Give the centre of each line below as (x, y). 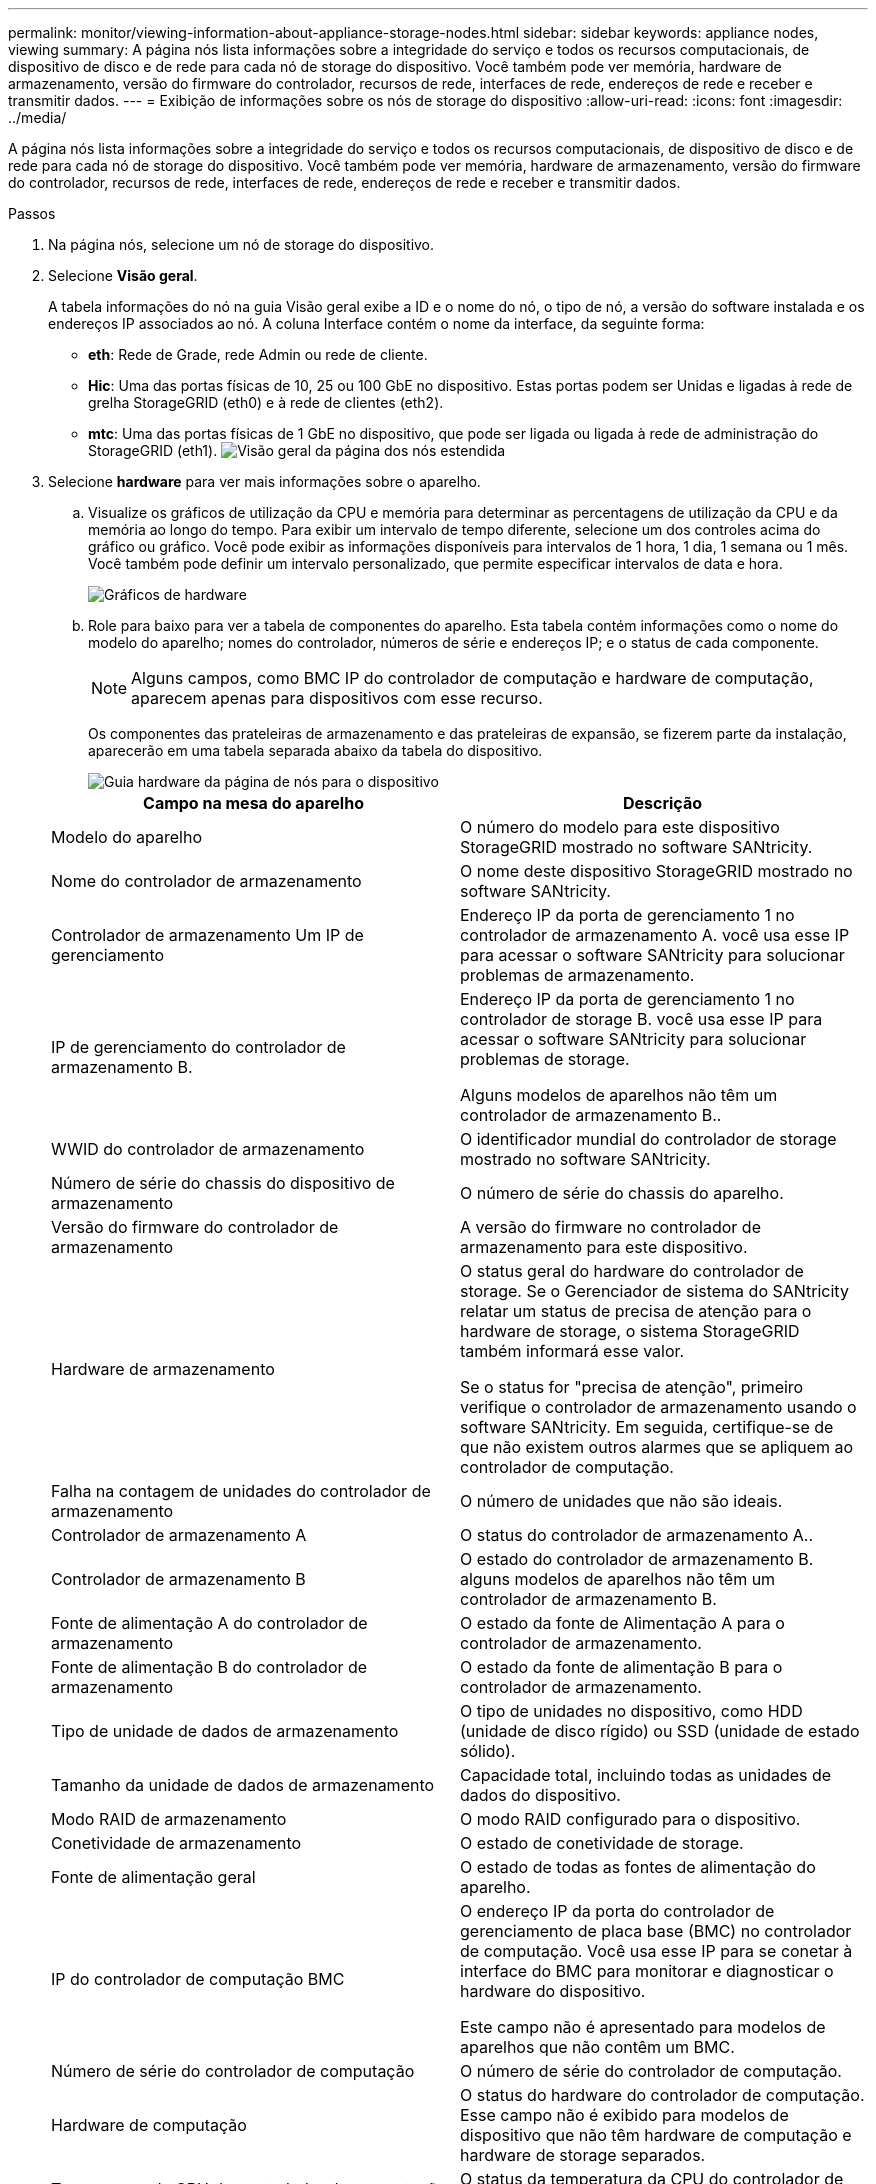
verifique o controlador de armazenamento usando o (658, 1407)
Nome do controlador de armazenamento (206, 881)
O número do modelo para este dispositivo (620, 827)
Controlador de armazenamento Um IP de (207, 935)
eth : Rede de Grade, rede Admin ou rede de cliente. (258, 354)
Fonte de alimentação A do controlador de (209, 1623)
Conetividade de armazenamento (176, 1843)
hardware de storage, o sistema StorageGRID (630, 1331)
